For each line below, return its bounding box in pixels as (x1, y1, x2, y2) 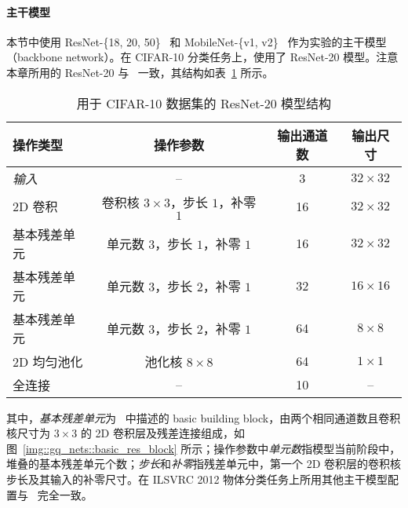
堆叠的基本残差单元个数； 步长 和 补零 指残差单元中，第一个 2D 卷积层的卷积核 (6, 455, 402, 472)
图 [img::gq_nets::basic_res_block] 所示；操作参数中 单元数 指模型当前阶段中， (6, 440, 401, 456)
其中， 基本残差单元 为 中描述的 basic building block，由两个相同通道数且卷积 (6, 409, 401, 426)
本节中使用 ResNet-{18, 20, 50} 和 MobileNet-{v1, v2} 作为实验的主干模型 (6, 33, 387, 49)
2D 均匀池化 (13, 352, 83, 371)
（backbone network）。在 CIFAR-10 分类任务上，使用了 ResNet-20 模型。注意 (6, 49, 399, 65)
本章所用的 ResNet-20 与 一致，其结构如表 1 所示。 (6, 64, 274, 80)
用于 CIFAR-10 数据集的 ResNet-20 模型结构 (76, 93, 332, 112)
